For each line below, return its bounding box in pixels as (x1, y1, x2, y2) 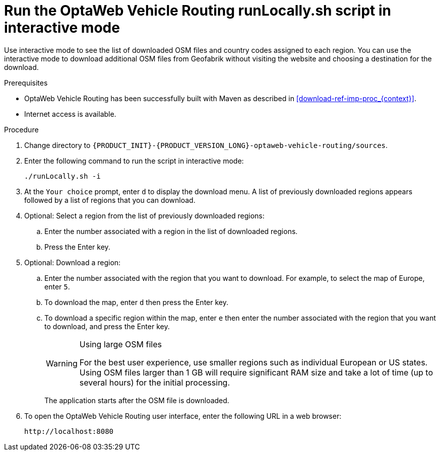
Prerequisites (4, 78, 48, 87)
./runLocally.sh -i (24, 172, 101, 180)
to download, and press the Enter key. (44, 322, 170, 331)
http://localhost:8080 (24, 427, 114, 435)
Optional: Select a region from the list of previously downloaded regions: (24, 211, 265, 220)
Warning (46, 358, 78, 368)
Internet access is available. (24, 109, 116, 118)
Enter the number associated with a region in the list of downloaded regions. (44, 226, 298, 236)
